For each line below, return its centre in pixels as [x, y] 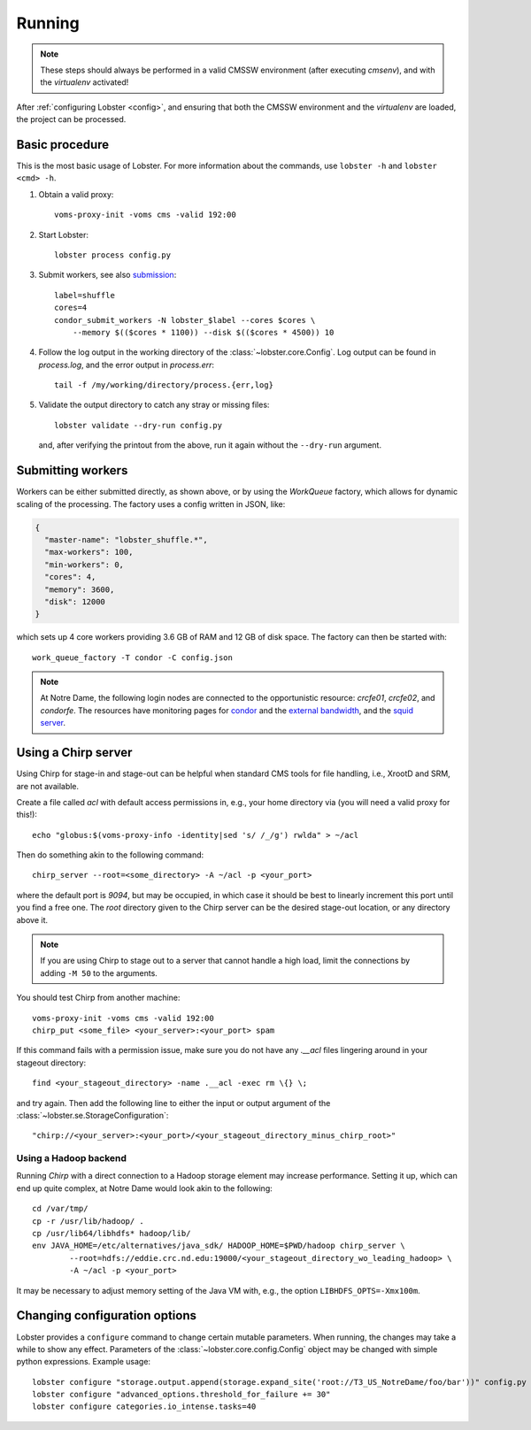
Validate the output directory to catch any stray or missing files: [154, 405]
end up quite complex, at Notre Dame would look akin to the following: [145, 1188]
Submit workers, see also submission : [108, 275]
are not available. [48, 786]
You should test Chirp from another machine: [98, 998]
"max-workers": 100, [89, 552]
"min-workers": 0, [84, 565]
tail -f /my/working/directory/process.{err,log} [164, 385]
